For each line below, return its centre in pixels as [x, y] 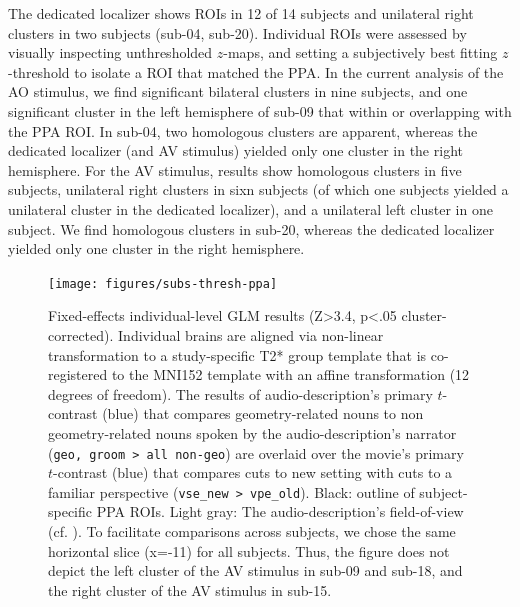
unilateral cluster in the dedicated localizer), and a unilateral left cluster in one [250, 208]
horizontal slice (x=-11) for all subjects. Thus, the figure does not [249, 550]
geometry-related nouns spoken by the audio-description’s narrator [252, 432]
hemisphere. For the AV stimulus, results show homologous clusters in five [235, 169]
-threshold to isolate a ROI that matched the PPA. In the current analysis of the [256, 71]
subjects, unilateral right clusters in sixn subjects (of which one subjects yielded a [258, 189]
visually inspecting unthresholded [110, 52]
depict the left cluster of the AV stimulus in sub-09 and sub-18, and [255, 570]
